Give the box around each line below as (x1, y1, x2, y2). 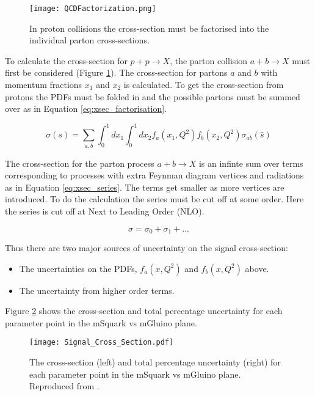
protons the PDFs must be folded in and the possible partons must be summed (5, 90, 300, 103)
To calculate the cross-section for (5, 54, 128, 67)
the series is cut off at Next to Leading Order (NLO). (5, 205, 205, 218)
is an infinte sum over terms (198, 156, 303, 169)
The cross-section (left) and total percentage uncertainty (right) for (29, 356, 281, 369)
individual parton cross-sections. (29, 34, 150, 46)
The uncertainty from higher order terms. (19, 284, 175, 296)
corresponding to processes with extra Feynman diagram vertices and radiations (5, 169, 304, 182)
